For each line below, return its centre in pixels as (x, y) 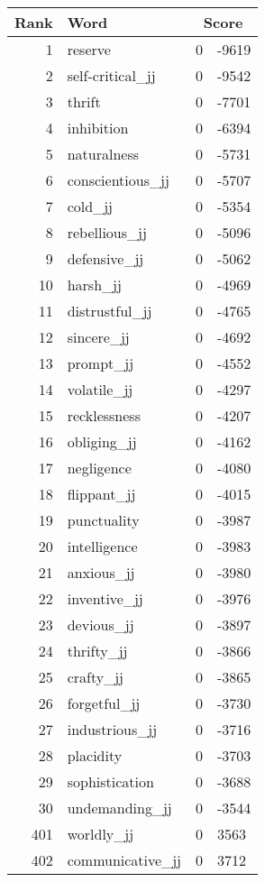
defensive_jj (105, 258)
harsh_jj (94, 285)
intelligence (102, 546)
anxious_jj (101, 572)
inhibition (98, 128)
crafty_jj (95, 677)
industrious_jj (112, 729)
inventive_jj (105, 598)
